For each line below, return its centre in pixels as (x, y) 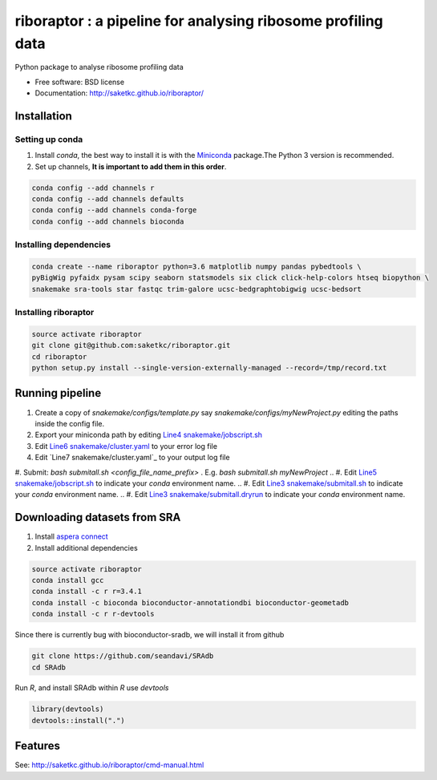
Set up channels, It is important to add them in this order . (131, 166)
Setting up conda (49, 139)
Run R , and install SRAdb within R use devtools (92, 688)
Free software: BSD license (79, 82)
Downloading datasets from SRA (98, 517)
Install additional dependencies (86, 548)
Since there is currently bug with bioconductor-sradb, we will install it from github (150, 635)
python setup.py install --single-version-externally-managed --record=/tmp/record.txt (209, 368)
